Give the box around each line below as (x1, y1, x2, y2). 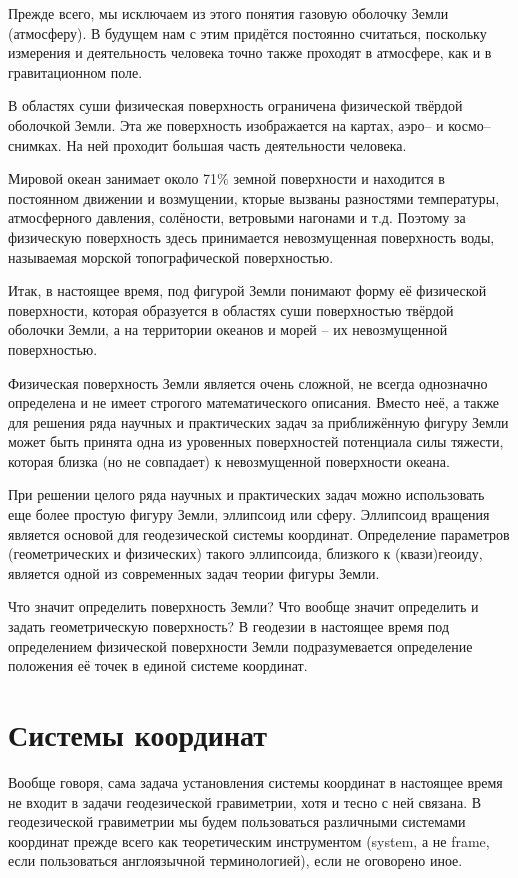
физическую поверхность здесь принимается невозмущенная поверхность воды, (8, 226, 495, 247)
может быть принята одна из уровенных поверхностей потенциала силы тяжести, (8, 431, 504, 452)
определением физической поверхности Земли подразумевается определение (8, 635, 473, 656)
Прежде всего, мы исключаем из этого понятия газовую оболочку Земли (8, 3, 449, 23)
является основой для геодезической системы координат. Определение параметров (8, 523, 510, 544)
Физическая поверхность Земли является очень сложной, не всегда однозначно (8, 372, 488, 393)
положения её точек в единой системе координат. (8, 655, 308, 676)
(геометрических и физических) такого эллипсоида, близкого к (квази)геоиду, (8, 543, 483, 564)
